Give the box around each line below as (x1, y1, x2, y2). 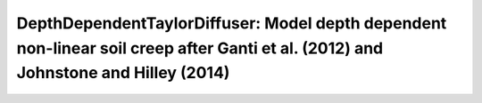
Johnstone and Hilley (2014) (16, 63, 230, 83)
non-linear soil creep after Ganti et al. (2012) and (16, 38, 384, 58)
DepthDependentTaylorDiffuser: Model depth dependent (16, 13, 447, 33)
